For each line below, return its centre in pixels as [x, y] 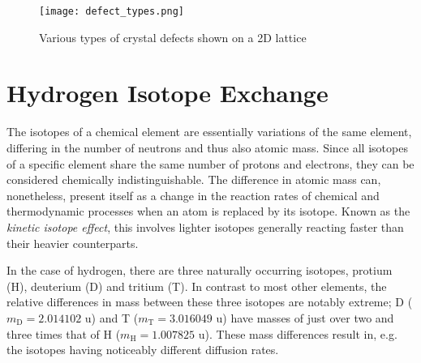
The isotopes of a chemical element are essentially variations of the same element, [209, 132]
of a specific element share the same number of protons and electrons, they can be [210, 163]
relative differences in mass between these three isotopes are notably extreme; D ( [210, 302]
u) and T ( [112, 317]
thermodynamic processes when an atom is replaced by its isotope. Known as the [208, 211]
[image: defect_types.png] [112, 11]
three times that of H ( [64, 333]
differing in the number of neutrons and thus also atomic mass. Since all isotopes [207, 147]
